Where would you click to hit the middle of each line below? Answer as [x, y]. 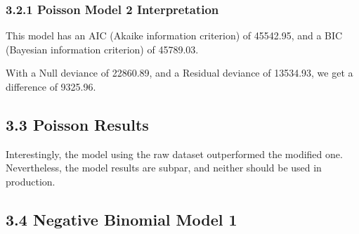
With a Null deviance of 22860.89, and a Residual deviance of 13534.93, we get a [179, 73]
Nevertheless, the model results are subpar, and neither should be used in [164, 168]
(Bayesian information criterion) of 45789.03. [102, 49]
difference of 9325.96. [51, 86]
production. [31, 181]
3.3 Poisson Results [77, 124]
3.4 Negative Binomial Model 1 [122, 219]
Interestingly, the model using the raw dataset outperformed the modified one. [174, 154]
